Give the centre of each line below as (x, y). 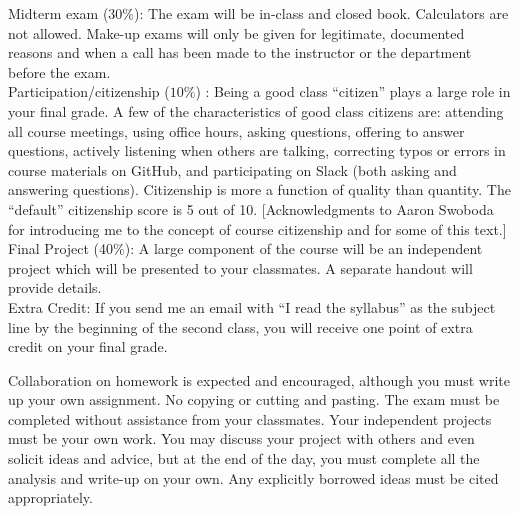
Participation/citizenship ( (89, 91)
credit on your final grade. (88, 346)
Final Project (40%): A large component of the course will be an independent (245, 248)
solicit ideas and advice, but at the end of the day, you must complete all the (244, 458)
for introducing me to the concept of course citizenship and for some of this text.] (257, 228)
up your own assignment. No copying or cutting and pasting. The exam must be (254, 399)
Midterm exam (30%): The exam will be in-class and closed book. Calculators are (258, 13)
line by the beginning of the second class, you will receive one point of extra (240, 326)
